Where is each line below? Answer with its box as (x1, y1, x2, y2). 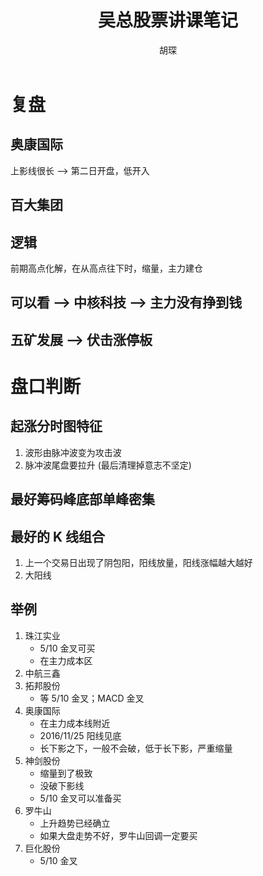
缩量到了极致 (39, 767, 93, 779)
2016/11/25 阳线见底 (39, 729, 122, 741)
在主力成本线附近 (39, 717, 111, 729)
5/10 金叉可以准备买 (39, 792, 122, 804)
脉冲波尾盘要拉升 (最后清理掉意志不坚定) (24, 459, 192, 471)
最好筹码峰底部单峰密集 (10, 491, 155, 508)
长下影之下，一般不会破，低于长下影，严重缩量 (39, 742, 233, 754)
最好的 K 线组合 (10, 528, 106, 545)
